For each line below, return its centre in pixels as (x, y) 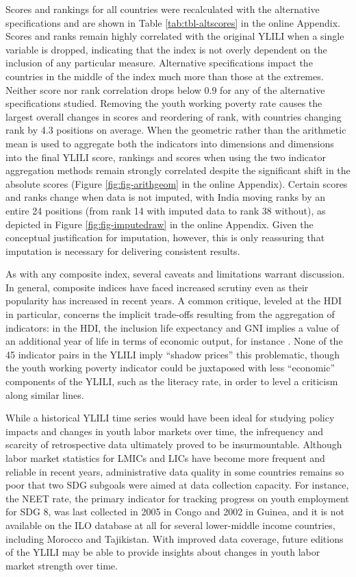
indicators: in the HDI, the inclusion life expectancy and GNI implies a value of (173, 327)
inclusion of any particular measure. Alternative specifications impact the (159, 63)
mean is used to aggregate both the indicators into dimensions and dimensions (170, 143)
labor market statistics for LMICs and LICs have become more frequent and (165, 458)
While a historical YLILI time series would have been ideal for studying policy (170, 418)
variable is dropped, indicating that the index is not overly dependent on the (166, 49)
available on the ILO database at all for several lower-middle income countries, (170, 525)
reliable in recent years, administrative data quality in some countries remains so (175, 471)
